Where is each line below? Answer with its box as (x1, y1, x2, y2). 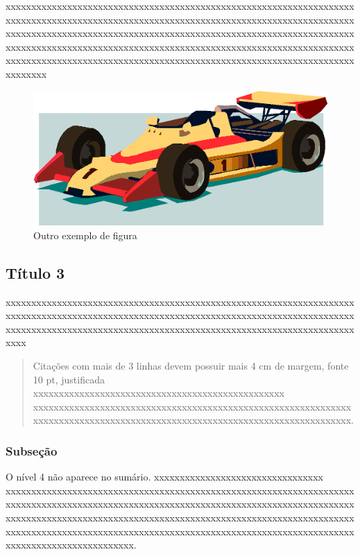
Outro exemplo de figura (33, 227, 137, 242)
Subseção (6, 442, 58, 459)
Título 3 (6, 261, 65, 283)
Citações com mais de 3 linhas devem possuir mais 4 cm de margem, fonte (33, 358, 349, 372)
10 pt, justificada (33, 372, 105, 386)
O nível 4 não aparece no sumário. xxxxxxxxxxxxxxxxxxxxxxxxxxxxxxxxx (6, 469, 323, 484)
